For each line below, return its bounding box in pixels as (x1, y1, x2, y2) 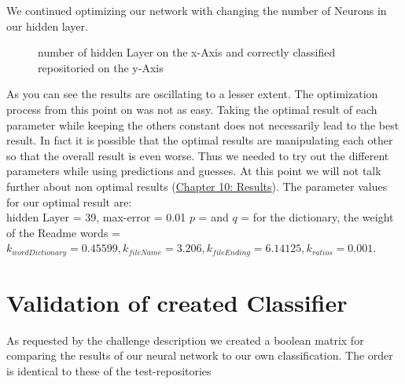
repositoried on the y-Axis (38, 59, 164, 75)
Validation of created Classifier (6, 286, 348, 318)
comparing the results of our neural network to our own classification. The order (6, 347, 393, 364)
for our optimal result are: (6, 193, 132, 210)
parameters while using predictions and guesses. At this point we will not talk (6, 163, 381, 179)
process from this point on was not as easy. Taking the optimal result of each (6, 101, 377, 117)
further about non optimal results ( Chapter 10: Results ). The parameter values (6, 177, 388, 194)
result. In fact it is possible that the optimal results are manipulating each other (6, 132, 393, 148)
